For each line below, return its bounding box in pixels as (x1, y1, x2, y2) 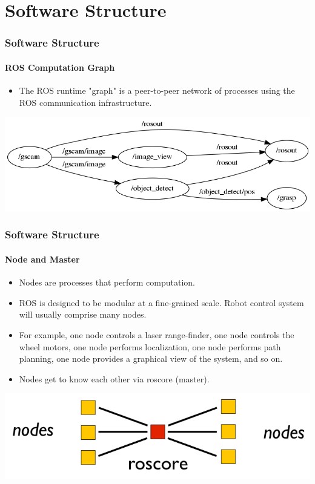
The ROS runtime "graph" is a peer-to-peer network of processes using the (19, 84, 295, 97)
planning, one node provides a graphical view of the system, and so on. (19, 352, 283, 365)
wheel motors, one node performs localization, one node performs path (19, 340, 281, 353)
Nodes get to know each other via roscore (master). (19, 372, 210, 385)
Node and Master (5, 252, 80, 265)
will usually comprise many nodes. (19, 308, 147, 321)
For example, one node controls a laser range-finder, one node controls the (19, 328, 294, 341)
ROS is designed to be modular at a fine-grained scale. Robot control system (19, 296, 304, 309)
